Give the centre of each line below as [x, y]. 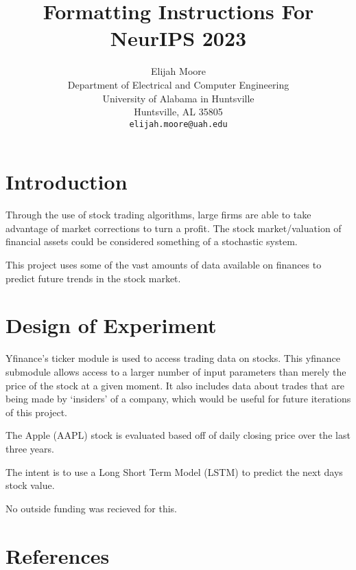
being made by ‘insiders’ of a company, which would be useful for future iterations [178, 399]
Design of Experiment [111, 325]
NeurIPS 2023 [178, 38]
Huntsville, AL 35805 [178, 112]
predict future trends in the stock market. [93, 278]
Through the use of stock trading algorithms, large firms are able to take [158, 215]
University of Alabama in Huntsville [178, 98]
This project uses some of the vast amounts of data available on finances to [164, 265]
